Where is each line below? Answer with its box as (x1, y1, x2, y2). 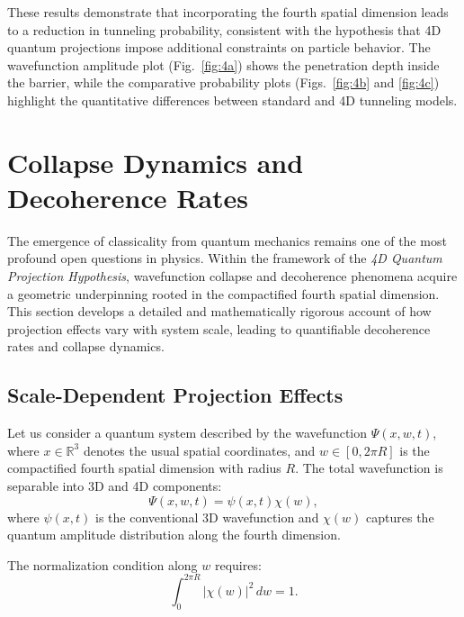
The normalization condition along (7, 555, 198, 574)
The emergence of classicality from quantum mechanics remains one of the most (7, 231, 447, 250)
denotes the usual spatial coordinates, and (83, 440, 316, 459)
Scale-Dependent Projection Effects (7, 381, 344, 409)
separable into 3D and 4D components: (7, 476, 222, 495)
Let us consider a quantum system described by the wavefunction (7, 423, 368, 442)
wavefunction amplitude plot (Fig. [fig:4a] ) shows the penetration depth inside (7, 55, 440, 74)
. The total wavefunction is (295, 458, 443, 477)
